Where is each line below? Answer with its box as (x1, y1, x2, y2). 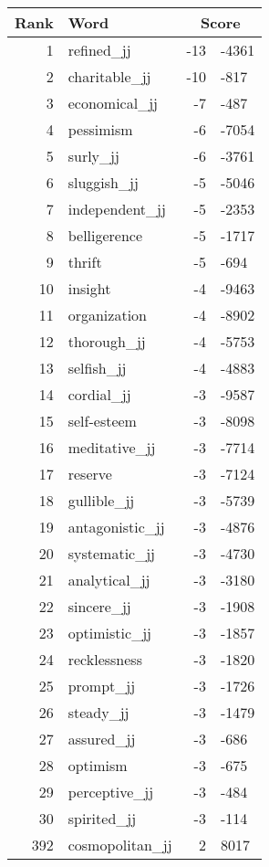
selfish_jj (67, 357, 127, 378)
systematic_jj (67, 543, 155, 564)
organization (67, 304, 147, 325)
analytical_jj (67, 569, 150, 590)
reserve (67, 463, 112, 484)
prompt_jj (67, 675, 136, 696)
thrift (67, 251, 102, 272)
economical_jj (67, 92, 158, 113)
